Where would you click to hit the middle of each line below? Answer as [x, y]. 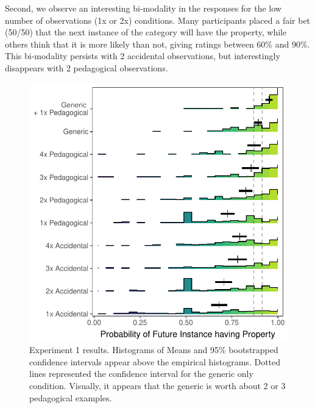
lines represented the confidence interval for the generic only [141, 374]
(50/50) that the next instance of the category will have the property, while [146, 32]
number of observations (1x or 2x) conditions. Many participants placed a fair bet [158, 20]
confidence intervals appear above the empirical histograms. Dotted [155, 361]
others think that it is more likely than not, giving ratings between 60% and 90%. [157, 44]
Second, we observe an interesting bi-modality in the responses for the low [143, 8]
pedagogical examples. [71, 397]
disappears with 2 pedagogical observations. [87, 67]
